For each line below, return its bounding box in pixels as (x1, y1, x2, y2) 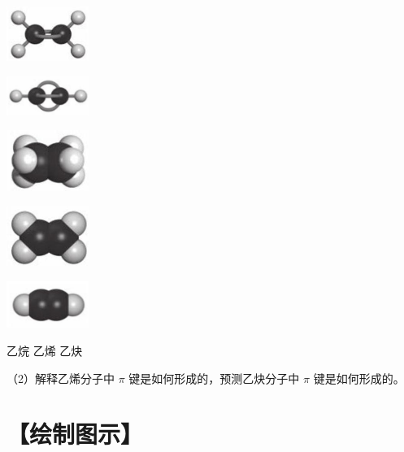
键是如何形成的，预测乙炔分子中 (128, 369, 300, 386)
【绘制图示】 (7, 417, 144, 450)
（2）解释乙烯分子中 (7, 369, 115, 386)
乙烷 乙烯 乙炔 (7, 341, 83, 359)
